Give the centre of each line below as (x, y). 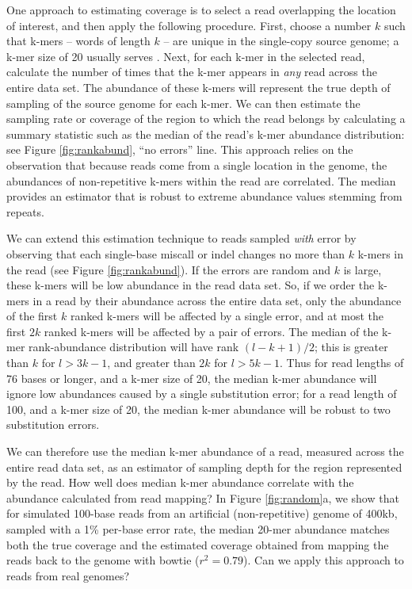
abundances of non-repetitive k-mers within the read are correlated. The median (201, 180)
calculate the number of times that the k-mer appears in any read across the (192, 72)
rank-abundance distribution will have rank (134, 347)
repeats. (25, 211)
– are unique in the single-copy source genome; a (281, 41)
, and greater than (151, 363)
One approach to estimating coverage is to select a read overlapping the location (201, 10)
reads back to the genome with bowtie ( (103, 560)
